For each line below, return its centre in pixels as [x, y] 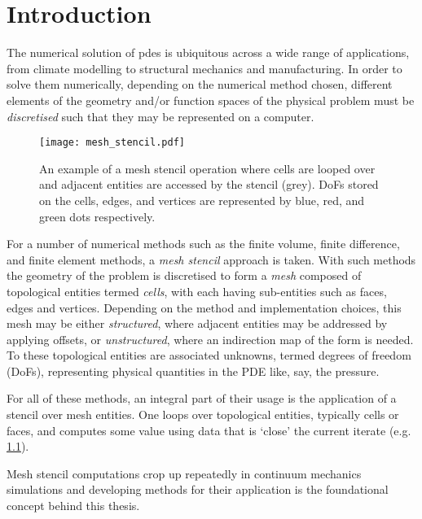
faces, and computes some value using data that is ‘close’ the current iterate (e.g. [209, 430]
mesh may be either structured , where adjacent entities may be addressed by [197, 323]
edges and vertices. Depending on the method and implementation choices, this [204, 307]
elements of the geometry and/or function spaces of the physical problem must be [211, 100]
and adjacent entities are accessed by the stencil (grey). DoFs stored [209, 184]
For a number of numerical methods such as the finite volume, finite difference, [203, 244]
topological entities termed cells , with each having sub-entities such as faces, [197, 291]
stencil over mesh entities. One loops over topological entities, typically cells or [203, 414]
